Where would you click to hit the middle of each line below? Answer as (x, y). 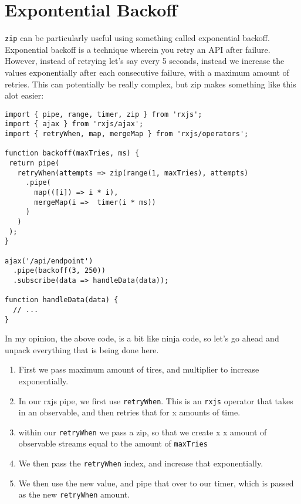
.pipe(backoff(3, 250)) (59, 271)
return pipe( (34, 163)
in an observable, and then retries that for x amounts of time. (129, 412)
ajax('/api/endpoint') (49, 261)
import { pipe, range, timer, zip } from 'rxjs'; (104, 114)
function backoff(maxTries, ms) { (72, 153)
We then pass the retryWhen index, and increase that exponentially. (141, 463)
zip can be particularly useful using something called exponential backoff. (137, 38)
